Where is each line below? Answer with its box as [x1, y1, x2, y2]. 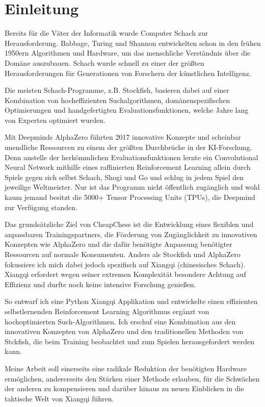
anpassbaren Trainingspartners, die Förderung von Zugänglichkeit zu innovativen [5, 228, 257, 239]
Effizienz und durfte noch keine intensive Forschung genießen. [5, 278, 196, 289]
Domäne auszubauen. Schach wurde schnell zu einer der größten [5, 57, 204, 68]
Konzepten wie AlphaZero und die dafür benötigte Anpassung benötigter [5, 239, 232, 249]
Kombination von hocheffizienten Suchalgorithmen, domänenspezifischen [5, 94, 230, 105]
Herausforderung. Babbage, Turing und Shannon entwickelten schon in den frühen [5, 37, 261, 48]
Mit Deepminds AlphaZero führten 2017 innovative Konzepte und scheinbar [5, 132, 241, 142]
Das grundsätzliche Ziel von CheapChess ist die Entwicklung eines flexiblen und [5, 219, 254, 230]
